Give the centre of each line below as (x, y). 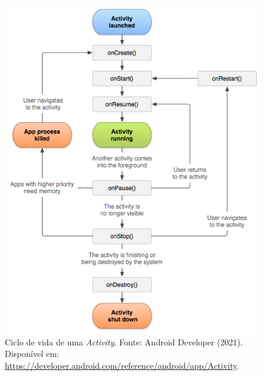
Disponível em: (32, 354)
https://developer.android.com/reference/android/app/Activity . (122, 365)
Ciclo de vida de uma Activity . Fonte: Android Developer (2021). (124, 342)
